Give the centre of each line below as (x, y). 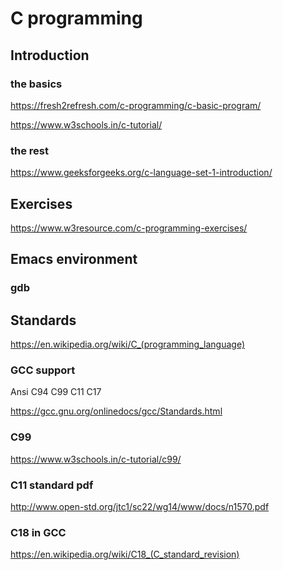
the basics (36, 84)
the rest (29, 150)
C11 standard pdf (52, 485)
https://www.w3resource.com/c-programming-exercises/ (129, 228)
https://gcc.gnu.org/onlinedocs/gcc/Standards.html (116, 411)
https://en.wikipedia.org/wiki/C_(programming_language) (127, 344)
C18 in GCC (38, 532)
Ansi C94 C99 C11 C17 (56, 392)
